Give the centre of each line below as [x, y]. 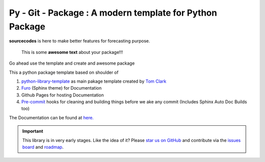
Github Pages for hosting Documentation [63, 95]
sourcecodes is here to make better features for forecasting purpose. [79, 41]
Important [33, 131]
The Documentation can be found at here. [52, 117]
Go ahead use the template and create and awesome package [72, 63]
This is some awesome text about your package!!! [72, 52]
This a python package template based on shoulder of [64, 72]
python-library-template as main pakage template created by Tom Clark [94, 81]
